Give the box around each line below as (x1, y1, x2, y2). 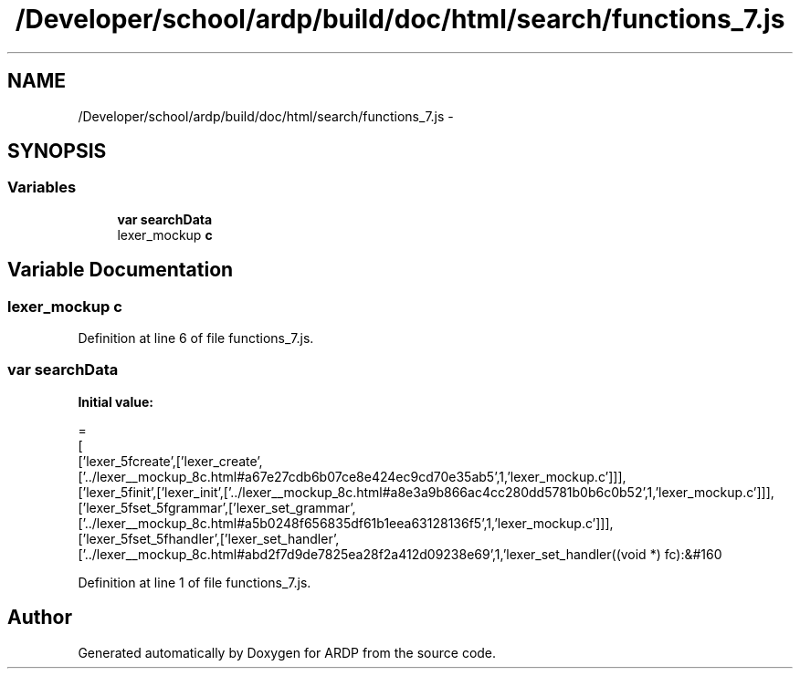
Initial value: (78, 393, 153, 410)
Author (7, 606, 72, 629)
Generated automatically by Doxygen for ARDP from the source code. (78, 644, 497, 660)
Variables (7, 178, 77, 197)
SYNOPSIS (7, 140, 107, 163)
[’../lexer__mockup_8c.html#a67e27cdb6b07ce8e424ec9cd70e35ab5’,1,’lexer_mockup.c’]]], (78, 468, 626, 484)
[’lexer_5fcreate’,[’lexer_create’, (78, 452, 263, 469)
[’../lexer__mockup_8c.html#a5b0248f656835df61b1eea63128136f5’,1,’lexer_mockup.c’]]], (78, 515, 614, 531)
